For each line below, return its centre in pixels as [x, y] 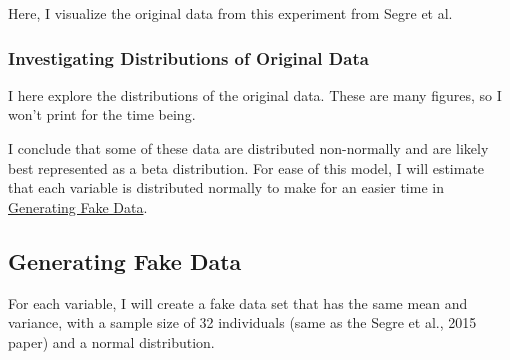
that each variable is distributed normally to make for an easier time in [226, 187]
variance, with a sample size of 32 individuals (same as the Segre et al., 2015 [242, 322]
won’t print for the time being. [102, 114]
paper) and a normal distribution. [111, 341]
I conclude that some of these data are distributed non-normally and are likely [248, 148]
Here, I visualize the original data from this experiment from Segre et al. [230, 13]
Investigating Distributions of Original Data [188, 57]
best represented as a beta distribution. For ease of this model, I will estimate [246, 167]
